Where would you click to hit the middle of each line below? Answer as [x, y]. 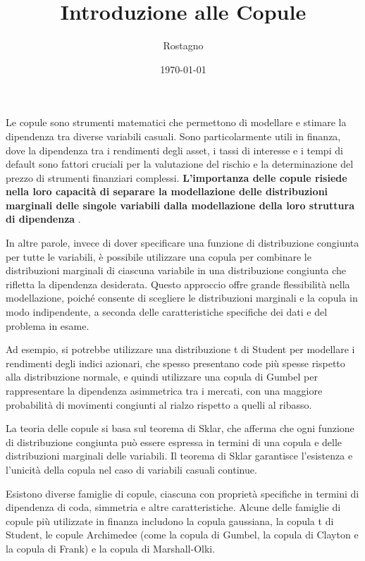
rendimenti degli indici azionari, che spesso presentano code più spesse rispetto [175, 363]
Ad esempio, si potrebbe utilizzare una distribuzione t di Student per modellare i [180, 349]
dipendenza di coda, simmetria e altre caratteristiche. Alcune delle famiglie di [173, 507]
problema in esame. [48, 325]
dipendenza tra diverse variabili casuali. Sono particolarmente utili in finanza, [173, 136]
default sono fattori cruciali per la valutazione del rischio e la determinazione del [180, 164]
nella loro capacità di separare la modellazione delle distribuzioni [167, 191]
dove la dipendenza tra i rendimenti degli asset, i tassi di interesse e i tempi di [174, 150]
